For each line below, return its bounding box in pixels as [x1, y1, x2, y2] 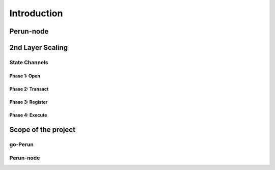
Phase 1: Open [9, 73, 41, 79]
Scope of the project [9, 125, 76, 134]
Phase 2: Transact [9, 86, 49, 92]
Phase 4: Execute [9, 112, 47, 118]
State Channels [9, 59, 48, 66]
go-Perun [9, 140, 34, 148]
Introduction [9, 8, 63, 19]
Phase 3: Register [9, 99, 48, 105]
